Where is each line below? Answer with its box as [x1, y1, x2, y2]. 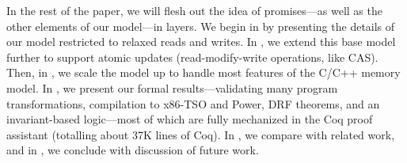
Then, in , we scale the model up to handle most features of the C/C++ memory [6, 64, 401, 81]
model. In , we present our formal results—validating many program [6, 79, 338, 96]
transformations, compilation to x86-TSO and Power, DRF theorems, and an [6, 95, 380, 112]
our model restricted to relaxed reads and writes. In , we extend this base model [6, 33, 396, 50]
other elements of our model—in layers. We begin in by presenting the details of [6, 17, 395, 34]
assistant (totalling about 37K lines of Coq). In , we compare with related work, [6, 126, 395, 142]
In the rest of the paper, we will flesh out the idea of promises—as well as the [6, 2, 382, 18]
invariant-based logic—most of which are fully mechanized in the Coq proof [6, 111, 373, 127]
